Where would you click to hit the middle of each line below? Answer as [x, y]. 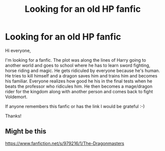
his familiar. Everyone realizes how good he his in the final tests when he [79, 81]
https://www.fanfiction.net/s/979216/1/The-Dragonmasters [65, 143]
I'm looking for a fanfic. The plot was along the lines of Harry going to [76, 60]
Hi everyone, [18, 50]
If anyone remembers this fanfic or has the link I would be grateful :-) [75, 106]
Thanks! [13, 116]
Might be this [26, 132]
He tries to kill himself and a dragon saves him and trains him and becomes [81, 75]
